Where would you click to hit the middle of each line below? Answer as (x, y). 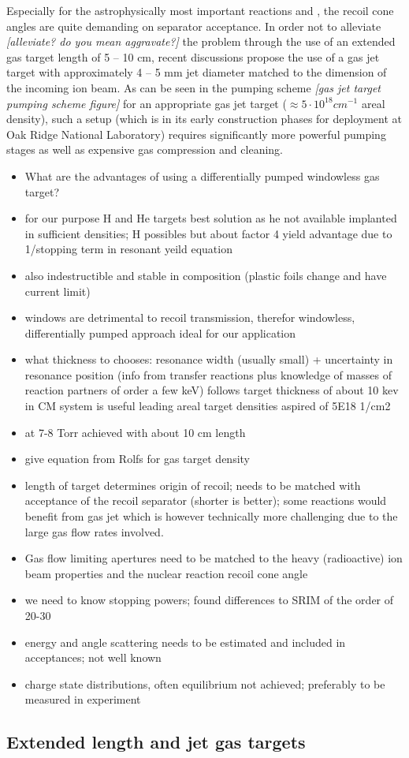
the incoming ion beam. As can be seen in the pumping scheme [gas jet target (193, 87)
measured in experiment (83, 699)
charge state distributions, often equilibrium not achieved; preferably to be (205, 683)
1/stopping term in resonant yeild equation (128, 249)
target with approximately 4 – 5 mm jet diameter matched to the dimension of (197, 72)
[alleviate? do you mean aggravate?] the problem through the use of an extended (201, 41)
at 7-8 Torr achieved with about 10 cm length (135, 432)
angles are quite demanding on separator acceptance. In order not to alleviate (194, 26)
